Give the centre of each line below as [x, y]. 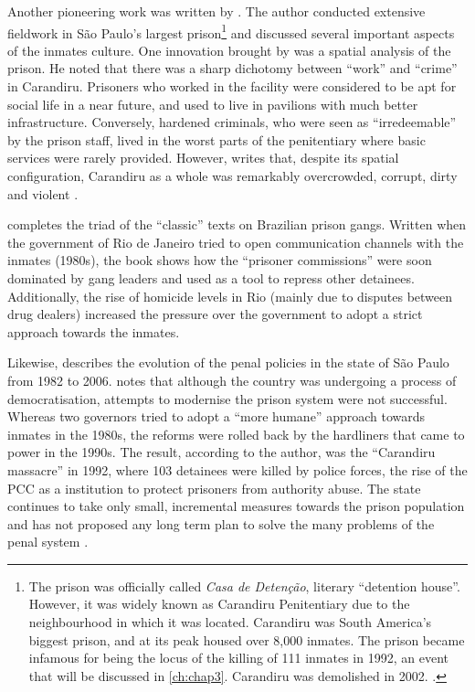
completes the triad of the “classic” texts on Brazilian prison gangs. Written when [237, 224]
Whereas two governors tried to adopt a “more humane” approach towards [216, 416]
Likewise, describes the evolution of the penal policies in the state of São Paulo [228, 362]
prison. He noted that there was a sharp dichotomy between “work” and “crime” [232, 68]
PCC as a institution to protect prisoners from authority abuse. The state [214, 488]
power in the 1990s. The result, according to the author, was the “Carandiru [222, 452]
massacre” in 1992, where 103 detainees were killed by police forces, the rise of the [237, 469]
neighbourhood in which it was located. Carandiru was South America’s [230, 622]
